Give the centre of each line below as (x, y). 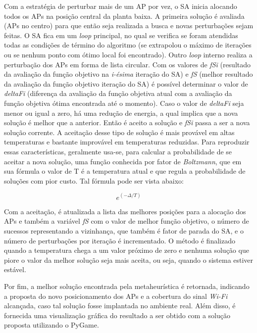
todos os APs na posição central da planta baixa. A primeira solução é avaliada (124, 16)
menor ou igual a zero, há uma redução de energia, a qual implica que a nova (121, 113)
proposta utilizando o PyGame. (51, 325)
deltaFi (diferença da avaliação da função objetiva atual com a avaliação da (118, 93)
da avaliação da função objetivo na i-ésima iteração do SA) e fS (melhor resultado (128, 74)
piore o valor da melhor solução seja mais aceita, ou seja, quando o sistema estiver (129, 260)
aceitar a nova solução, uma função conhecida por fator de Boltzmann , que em (123, 161)
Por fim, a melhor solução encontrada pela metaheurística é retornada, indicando (127, 286)
